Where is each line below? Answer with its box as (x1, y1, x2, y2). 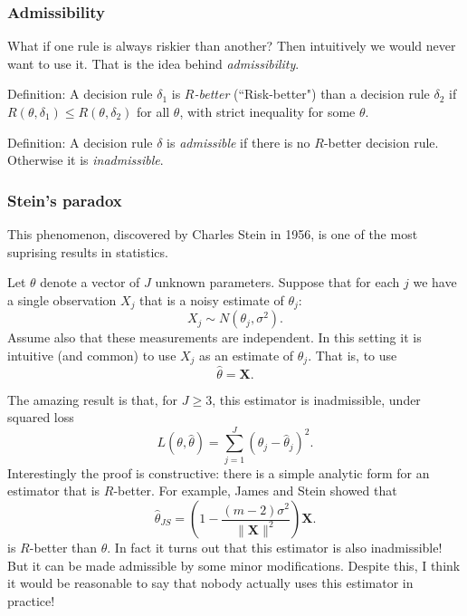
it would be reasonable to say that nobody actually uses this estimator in (7, 573, 414, 592)
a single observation (7, 290, 117, 309)
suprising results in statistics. (7, 242, 168, 261)
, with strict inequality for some (179, 102, 356, 120)
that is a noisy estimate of (139, 290, 284, 309)
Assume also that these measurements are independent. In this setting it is (7, 328, 422, 347)
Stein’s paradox (7, 188, 122, 211)
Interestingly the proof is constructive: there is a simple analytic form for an (7, 463, 430, 482)
